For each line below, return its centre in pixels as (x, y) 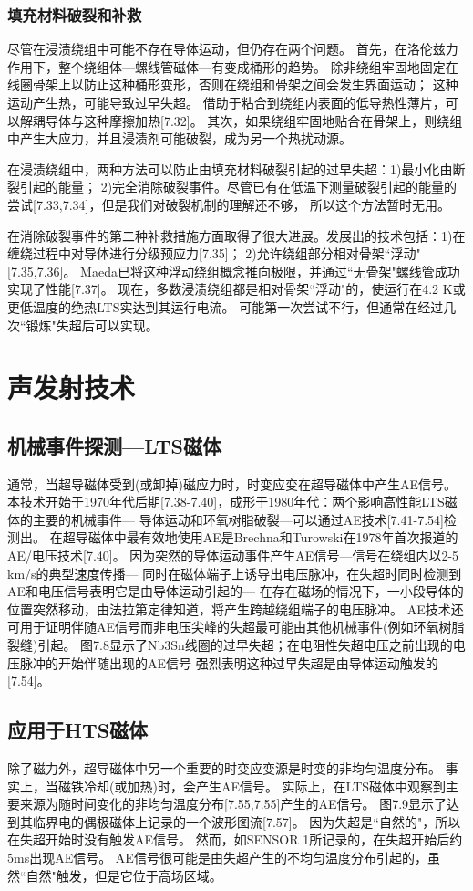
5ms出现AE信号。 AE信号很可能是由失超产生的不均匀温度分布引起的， (217, 857)
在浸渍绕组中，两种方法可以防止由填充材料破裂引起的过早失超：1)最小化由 (230, 168)
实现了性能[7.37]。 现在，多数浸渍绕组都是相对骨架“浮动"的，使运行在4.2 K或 (236, 289)
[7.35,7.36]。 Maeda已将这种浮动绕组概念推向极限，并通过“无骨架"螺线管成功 (234, 271)
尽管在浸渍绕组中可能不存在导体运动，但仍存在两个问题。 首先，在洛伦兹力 (233, 49)
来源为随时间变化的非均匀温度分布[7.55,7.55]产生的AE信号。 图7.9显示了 (233, 804)
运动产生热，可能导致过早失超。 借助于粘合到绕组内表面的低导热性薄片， (226, 102)
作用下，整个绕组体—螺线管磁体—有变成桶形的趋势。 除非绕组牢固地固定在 (233, 66)
